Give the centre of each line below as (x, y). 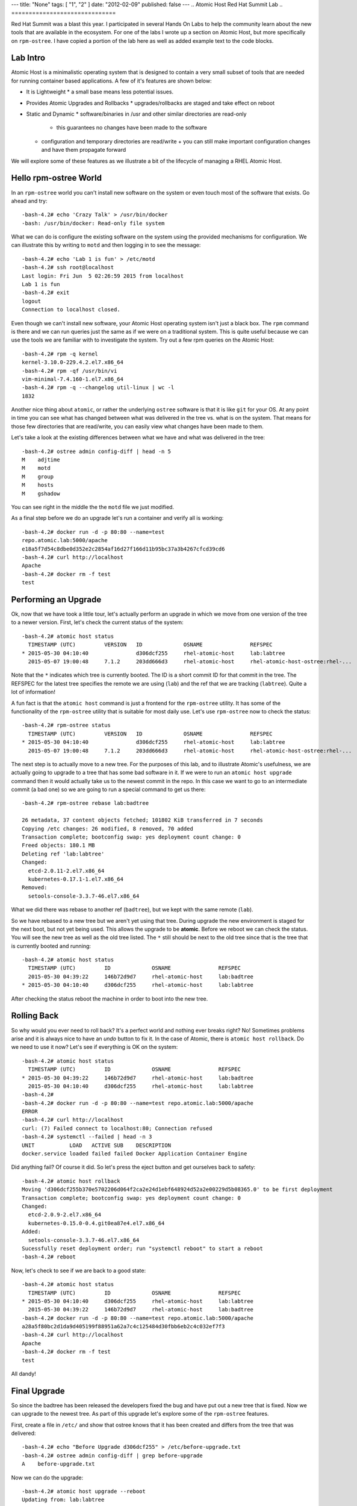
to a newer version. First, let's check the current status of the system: (97, 622)
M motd (36, 468)
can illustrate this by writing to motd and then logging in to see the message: (106, 245)
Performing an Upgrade (56, 599)
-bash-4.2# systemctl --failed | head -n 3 (87, 1137)
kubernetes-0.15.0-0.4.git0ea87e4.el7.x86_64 (96, 1223)
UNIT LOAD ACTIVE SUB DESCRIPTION (97, 1145)
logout (32, 301)
